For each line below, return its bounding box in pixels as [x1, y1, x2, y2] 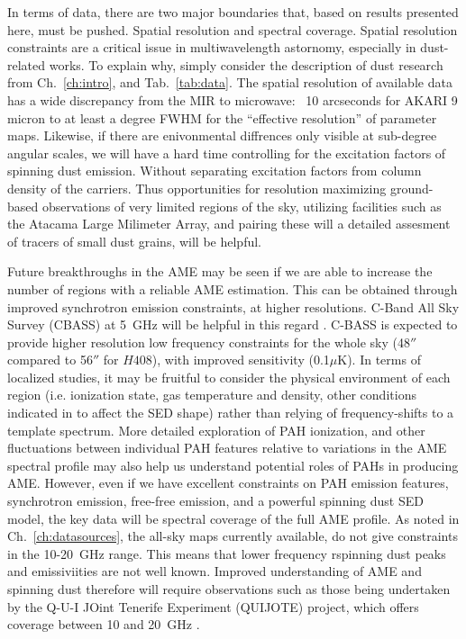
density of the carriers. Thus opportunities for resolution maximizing [7, 178, 387, 197]
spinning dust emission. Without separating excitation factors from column [7, 161, 422, 180]
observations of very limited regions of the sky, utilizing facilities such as [41, 196, 442, 215]
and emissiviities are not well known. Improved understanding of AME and [7, 562, 422, 580]
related [7, 55, 46, 74]
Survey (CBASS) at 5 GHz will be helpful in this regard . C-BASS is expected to [7, 315, 458, 334]
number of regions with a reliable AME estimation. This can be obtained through [7, 279, 458, 298]
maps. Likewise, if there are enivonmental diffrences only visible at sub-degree [7, 126, 437, 145]
